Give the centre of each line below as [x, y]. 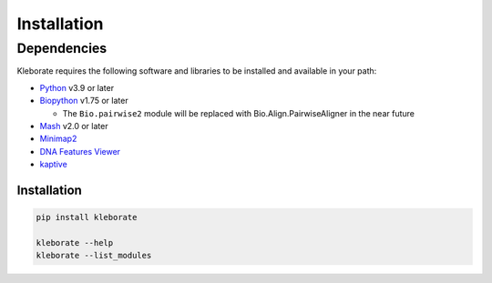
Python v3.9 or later [77, 87]
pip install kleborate [87, 217]
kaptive [53, 165]
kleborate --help [75, 243]
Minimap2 [58, 139]
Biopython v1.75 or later [84, 101]
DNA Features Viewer [80, 151]
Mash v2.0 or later [74, 126]
